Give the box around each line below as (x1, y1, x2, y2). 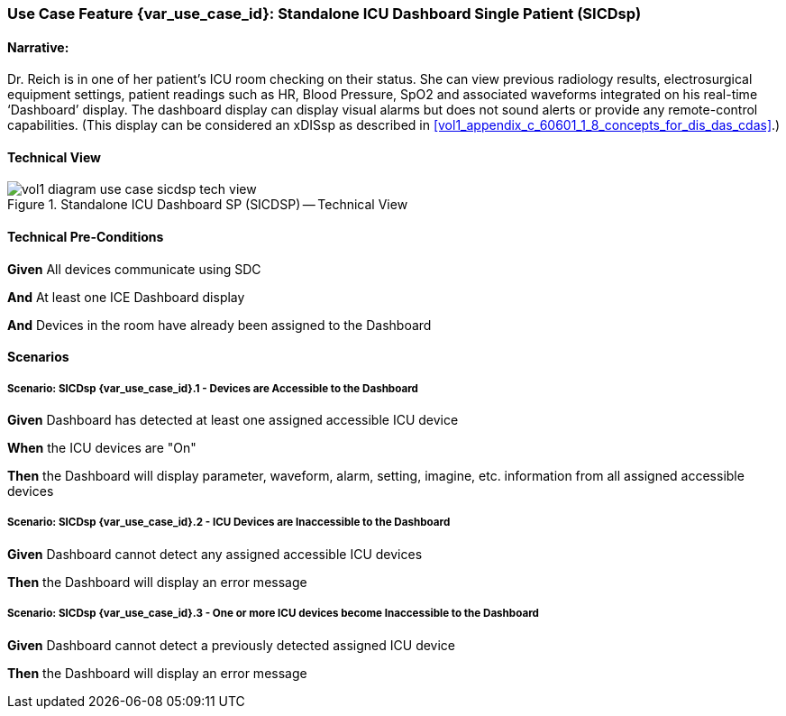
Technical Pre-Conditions (7, 229, 164, 245)
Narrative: (7, 39, 69, 55)
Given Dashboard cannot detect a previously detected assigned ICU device (7, 637, 456, 653)
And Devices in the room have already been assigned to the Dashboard (7, 317, 432, 333)
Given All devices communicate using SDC (7, 261, 261, 277)
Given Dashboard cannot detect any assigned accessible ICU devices (7, 546, 423, 562)
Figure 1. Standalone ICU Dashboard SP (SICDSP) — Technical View (7, 197, 408, 213)
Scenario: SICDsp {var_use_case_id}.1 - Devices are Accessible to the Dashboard (7, 381, 418, 395)
